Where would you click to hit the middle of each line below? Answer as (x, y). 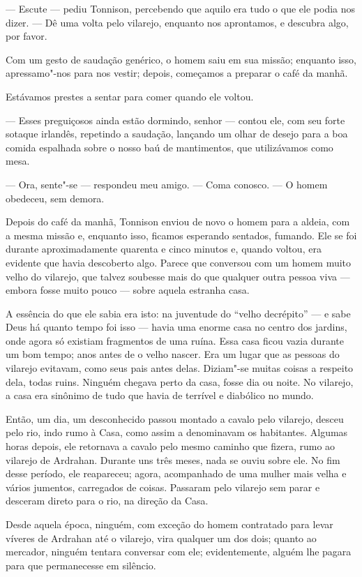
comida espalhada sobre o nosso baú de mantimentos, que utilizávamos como (169, 147)
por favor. (27, 36)
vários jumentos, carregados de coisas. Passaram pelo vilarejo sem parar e (163, 487)
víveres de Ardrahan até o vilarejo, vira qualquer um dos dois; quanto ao (161, 538)
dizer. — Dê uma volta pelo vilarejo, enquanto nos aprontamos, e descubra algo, (177, 22)
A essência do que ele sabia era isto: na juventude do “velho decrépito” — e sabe (178, 313)
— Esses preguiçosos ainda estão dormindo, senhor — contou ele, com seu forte (175, 120)
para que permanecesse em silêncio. (81, 565)
